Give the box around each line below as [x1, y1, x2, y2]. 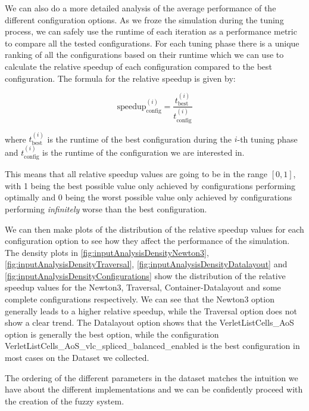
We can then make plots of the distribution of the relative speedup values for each [5, 223, 304, 235]
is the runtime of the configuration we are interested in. [42, 146, 245, 158]
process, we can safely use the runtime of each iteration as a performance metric [5, 25, 297, 38]
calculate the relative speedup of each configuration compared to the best [5, 60, 273, 72]
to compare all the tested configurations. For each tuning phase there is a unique [5, 36, 299, 49]
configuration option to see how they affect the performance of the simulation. [5, 234, 290, 247]
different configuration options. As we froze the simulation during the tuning [5, 13, 284, 26]
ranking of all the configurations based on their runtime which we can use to [5, 48, 284, 61]
